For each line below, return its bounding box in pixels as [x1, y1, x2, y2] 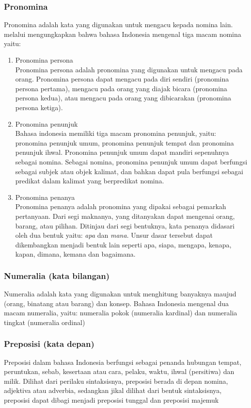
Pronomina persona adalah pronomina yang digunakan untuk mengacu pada [15, 64, 243, 74]
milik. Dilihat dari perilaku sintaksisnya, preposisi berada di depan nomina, [4, 375, 228, 386]
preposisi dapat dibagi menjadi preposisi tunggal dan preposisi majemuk [4, 395, 219, 405]
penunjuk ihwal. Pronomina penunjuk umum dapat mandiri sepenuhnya [15, 147, 229, 157]
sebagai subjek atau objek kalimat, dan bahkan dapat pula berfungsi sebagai [15, 166, 243, 176]
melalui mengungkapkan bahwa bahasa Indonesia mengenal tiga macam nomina [4, 29, 241, 39]
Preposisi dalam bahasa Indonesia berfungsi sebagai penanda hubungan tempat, [4, 357, 242, 367]
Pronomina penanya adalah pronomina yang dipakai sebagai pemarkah [15, 201, 226, 212]
